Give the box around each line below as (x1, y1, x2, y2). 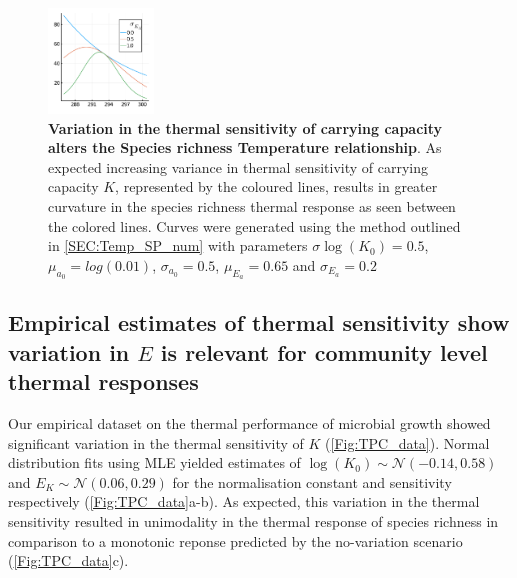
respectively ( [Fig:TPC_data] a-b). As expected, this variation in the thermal (8, 491, 480, 512)
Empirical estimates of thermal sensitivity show (8, 307, 510, 338)
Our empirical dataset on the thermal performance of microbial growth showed (8, 412, 491, 433)
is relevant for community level (160, 336, 488, 367)
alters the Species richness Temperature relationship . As (48, 137, 442, 158)
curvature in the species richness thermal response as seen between (48, 195, 456, 216)
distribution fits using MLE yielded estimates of (8, 452, 301, 473)
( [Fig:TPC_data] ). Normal (325, 432, 490, 453)
